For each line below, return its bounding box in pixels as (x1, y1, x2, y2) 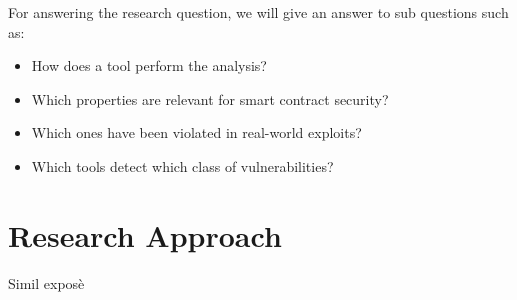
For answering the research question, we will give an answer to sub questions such (8, 2, 509, 22)
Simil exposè (8, 272, 85, 293)
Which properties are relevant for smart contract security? (31, 88, 389, 109)
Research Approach (8, 214, 282, 255)
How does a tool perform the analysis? (31, 55, 267, 76)
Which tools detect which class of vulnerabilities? (31, 155, 334, 176)
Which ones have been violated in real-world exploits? (31, 122, 362, 143)
